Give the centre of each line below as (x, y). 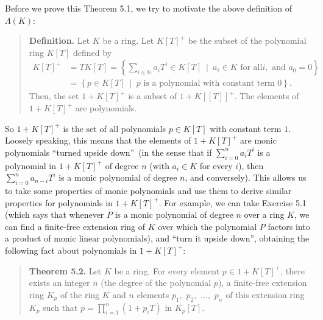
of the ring (80, 294)
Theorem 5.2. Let (65, 270)
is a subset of (153, 96)
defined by (93, 52)
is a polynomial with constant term (209, 84)
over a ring (264, 214)
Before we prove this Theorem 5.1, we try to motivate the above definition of (148, 8)
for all (251, 68)
